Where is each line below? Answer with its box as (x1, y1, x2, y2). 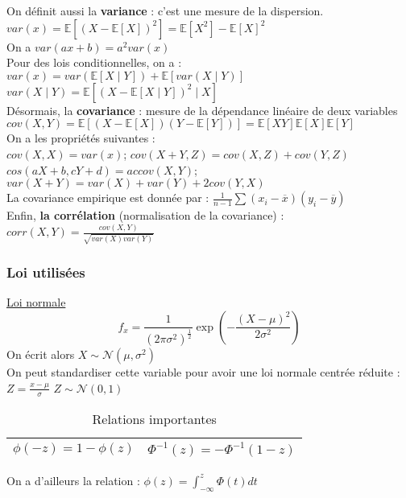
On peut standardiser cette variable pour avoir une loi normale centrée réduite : (6, 364, 400, 381)
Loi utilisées (6, 261, 85, 282)
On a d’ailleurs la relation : (6, 471, 140, 488)
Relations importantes (92, 409, 217, 428)
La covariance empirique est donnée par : (6, 189, 209, 206)
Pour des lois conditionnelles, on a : (6, 54, 182, 71)
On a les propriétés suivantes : (6, 130, 155, 146)
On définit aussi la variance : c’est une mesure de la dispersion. (6, 2, 324, 19)
